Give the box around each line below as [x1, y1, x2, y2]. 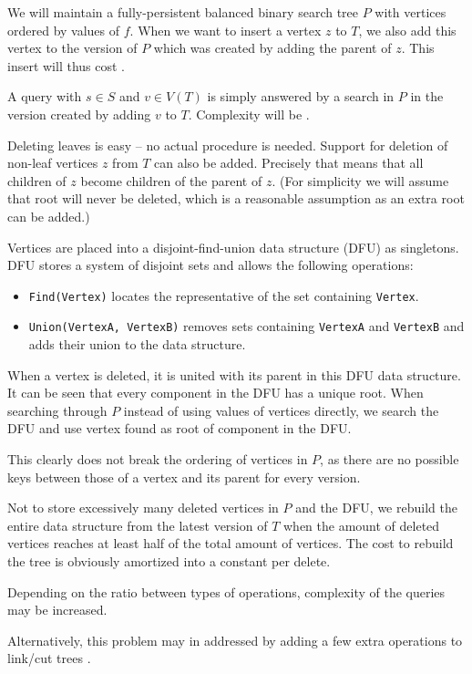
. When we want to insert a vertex [129, 20, 322, 39]
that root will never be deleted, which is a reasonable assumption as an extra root [7, 189, 465, 208]
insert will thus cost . [7, 56, 125, 75]
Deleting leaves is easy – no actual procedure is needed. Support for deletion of [7, 135, 448, 154]
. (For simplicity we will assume [272, 171, 449, 190]
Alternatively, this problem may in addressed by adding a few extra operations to [7, 630, 463, 649]
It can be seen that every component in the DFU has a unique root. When [7, 383, 424, 402]
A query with [7, 87, 82, 106]
